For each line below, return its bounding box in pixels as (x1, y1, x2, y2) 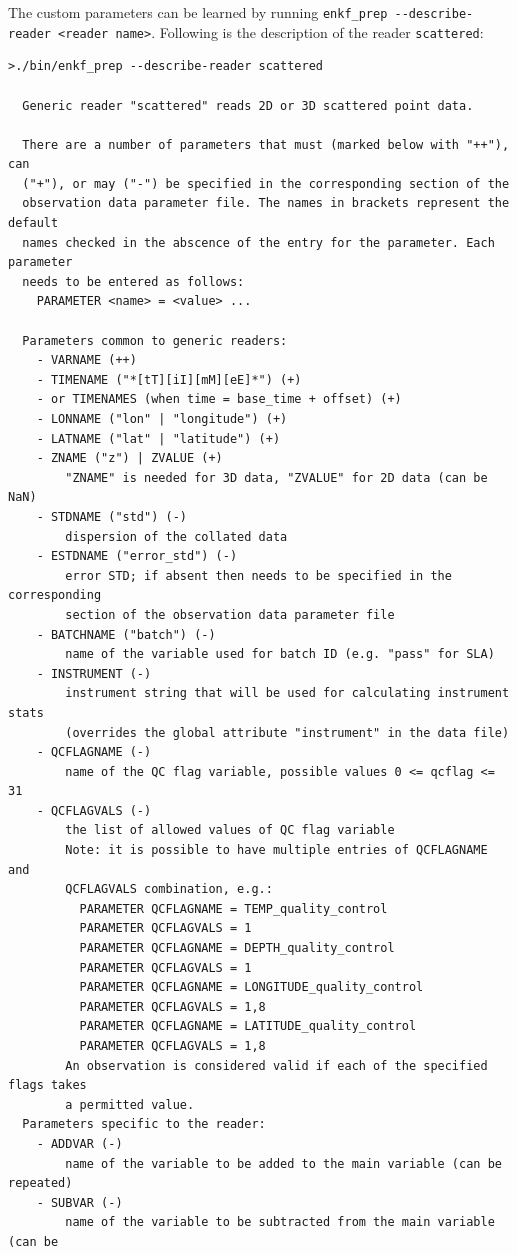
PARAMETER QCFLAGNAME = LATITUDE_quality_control (79, 1019, 417, 1034)
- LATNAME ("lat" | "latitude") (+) (36, 431, 281, 446)
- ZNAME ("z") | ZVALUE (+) (36, 451, 223, 466)
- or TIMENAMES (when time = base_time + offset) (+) (36, 392, 402, 407)
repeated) (8, 1176, 73, 1191)
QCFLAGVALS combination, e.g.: (65, 882, 273, 897)
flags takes (8, 1078, 87, 1093)
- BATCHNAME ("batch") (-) (36, 627, 216, 642)
